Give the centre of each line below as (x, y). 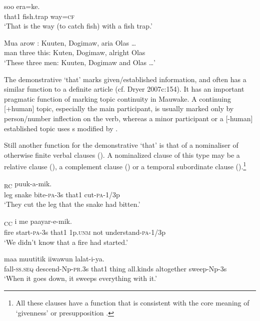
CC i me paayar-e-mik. (38, 221)
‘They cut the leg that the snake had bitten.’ (72, 204)
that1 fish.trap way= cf (39, 16)
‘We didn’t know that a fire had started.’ (66, 242)
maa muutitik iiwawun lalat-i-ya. (54, 259)
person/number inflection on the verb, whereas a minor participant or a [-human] (128, 118)
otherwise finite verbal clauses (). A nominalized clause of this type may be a (122, 154)
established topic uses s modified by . (61, 128)
